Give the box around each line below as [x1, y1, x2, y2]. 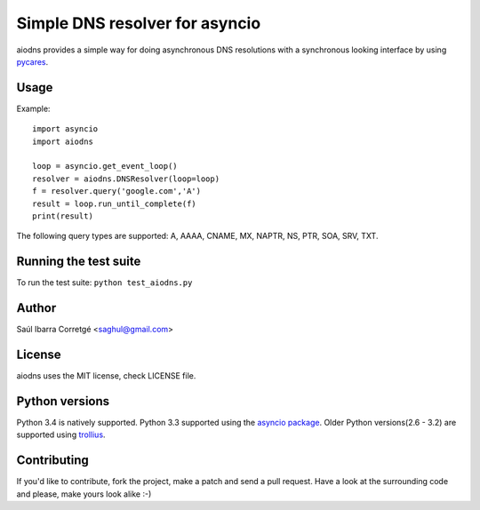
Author [16, 300, 57, 315]
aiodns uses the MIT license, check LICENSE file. [16, 371, 196, 381]
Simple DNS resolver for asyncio [16, 13, 261, 33]
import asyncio [32, 124, 99, 134]
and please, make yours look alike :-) [16, 489, 152, 499]
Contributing [16, 453, 89, 468]
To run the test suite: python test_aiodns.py [16, 277, 193, 288]
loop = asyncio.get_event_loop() [32, 161, 178, 171]
